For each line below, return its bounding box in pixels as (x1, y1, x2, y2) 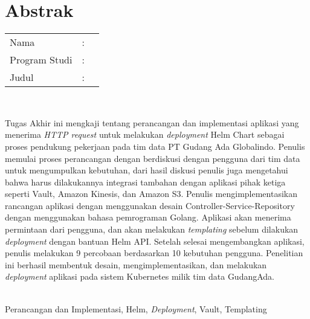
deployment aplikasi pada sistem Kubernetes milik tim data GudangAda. (5, 270, 275, 283)
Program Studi (10, 53, 73, 67)
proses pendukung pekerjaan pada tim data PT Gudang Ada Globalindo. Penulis (5, 140, 305, 152)
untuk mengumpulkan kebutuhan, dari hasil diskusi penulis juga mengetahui (5, 164, 288, 176)
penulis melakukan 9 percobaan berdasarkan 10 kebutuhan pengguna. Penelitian (5, 246, 303, 259)
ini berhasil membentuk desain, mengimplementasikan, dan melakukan (5, 258, 267, 271)
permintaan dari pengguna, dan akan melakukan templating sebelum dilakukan (5, 223, 299, 236)
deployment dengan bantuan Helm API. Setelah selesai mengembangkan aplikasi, (5, 234, 305, 247)
